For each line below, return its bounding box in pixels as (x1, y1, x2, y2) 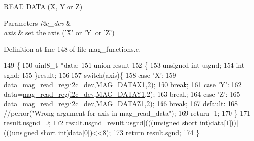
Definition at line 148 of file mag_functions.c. (4, 43, 140, 54)
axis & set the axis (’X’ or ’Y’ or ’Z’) (4, 27, 115, 38)
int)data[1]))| (199, 117, 238, 127)
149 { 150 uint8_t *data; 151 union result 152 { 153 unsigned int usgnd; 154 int (4, 60, 245, 70)
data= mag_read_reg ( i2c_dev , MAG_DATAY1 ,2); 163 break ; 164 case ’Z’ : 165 (4, 89, 240, 99)
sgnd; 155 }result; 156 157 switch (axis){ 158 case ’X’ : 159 (4, 69, 176, 80)
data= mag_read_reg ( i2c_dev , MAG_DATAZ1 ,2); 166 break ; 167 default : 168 (4, 98, 238, 108)
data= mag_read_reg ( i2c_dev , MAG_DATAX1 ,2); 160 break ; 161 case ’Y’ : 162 (4, 79, 242, 89)
